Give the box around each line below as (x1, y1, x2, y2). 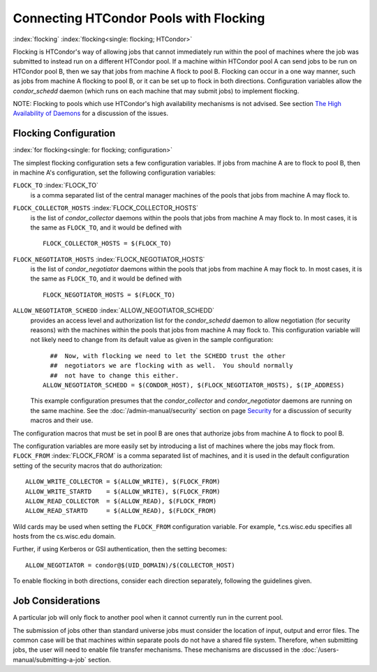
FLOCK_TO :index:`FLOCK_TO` (13, 181, 99, 190)
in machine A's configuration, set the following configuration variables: (13, 168, 216, 177)
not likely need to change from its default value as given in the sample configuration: (30, 336, 274, 344)
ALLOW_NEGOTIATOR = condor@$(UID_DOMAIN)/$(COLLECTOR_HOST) (25, 561, 235, 569)
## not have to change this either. (50, 371, 179, 380)
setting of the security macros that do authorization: (13, 461, 163, 470)
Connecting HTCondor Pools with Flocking (13, 10, 265, 26)
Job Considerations (13, 595, 101, 607)
